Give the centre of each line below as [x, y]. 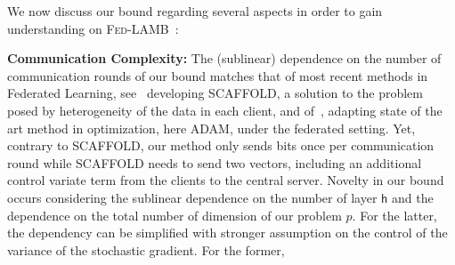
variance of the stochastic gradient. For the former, [146, 249]
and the [412, 197]
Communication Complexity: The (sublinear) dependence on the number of [224, 58]
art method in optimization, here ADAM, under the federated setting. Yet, [211, 128]
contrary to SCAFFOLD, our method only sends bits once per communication [221, 145]
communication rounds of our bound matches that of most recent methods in [218, 75]
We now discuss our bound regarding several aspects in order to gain [195, 11]
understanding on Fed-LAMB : [93, 28]
